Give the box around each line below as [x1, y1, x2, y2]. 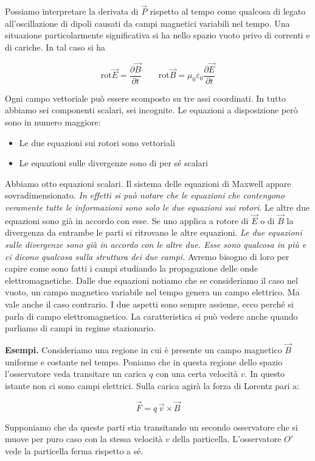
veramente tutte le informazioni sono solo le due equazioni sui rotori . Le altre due [5, 201, 310, 214]
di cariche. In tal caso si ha [5, 41, 106, 53]
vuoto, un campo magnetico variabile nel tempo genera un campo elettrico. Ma [5, 286, 300, 298]
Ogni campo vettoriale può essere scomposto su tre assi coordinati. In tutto [5, 91, 286, 104]
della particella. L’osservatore [172, 432, 282, 445]
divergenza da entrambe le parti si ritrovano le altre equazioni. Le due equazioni [5, 226, 302, 239]
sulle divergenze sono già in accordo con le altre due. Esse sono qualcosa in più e [5, 238, 306, 251]
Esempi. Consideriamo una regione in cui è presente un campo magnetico [5, 343, 282, 356]
